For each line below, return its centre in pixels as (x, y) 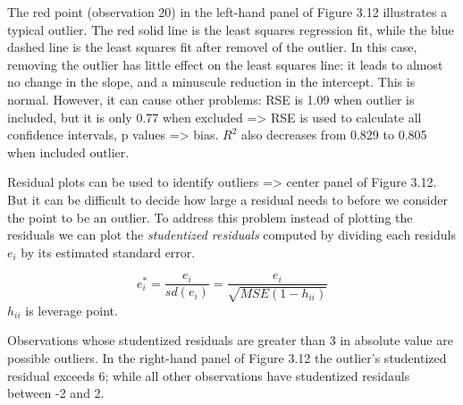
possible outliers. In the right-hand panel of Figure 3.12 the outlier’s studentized (227, 357)
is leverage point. (72, 310)
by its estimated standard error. (108, 252)
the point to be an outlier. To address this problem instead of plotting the (210, 217)
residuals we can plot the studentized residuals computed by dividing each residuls (231, 235)
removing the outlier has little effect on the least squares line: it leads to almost (225, 64)
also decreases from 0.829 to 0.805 (334, 135)
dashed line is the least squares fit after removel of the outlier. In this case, (212, 47)
